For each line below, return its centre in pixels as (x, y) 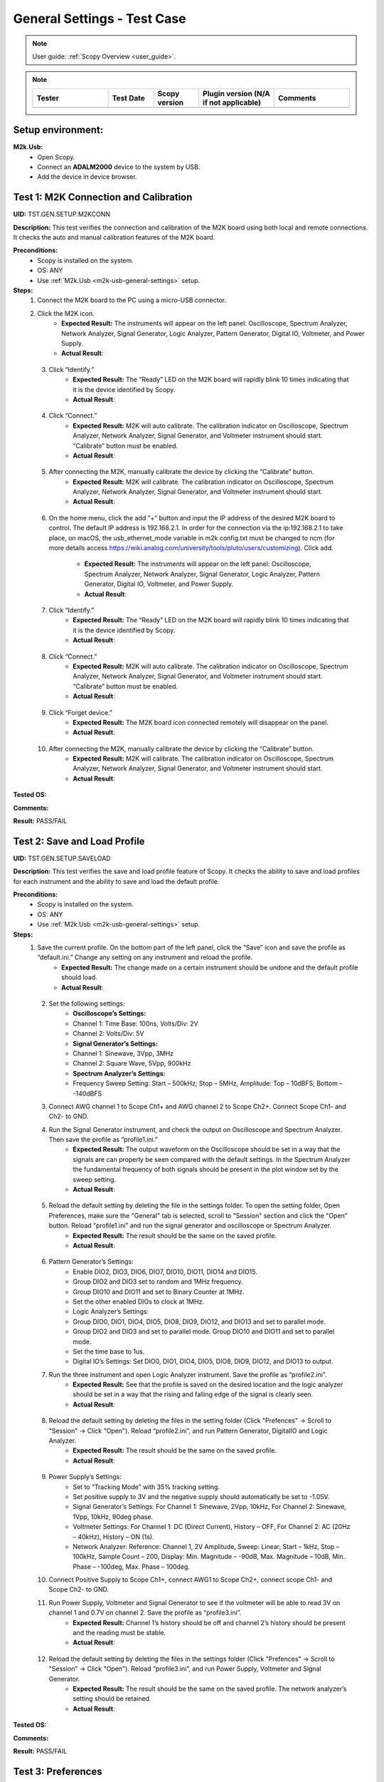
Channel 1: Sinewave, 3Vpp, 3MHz (123, 1053)
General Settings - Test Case (100, 19)
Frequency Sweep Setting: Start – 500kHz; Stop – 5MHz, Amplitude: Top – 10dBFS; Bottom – (208, 1083)
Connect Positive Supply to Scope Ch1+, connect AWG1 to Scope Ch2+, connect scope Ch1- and (191, 1580)
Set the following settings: (87, 1004)
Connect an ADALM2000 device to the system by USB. (119, 167)
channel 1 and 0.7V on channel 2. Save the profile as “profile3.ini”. (145, 1613)
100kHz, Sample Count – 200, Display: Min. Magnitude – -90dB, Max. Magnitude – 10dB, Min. (209, 1557)
